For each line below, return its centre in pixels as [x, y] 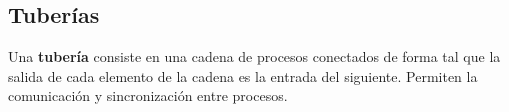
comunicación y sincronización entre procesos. [148, 95]
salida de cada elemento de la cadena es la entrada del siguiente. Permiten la [243, 75]
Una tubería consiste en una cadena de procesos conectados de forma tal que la [254, 56]
